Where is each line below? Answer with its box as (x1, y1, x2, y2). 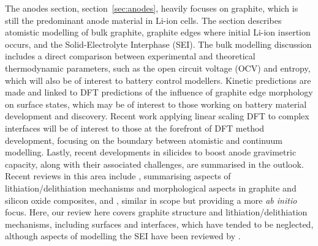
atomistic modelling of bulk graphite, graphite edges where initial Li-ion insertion (5, 26, 311, 39)
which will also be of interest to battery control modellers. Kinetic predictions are (5, 73, 311, 86)
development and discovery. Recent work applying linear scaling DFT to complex (5, 110, 309, 122)
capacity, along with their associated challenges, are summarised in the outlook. (5, 157, 304, 170)
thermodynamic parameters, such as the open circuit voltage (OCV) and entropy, (5, 61, 311, 74)
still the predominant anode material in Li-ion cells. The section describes (5, 13, 282, 26)
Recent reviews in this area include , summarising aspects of (5, 170, 231, 182)
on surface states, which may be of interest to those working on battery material (5, 97, 307, 110)
